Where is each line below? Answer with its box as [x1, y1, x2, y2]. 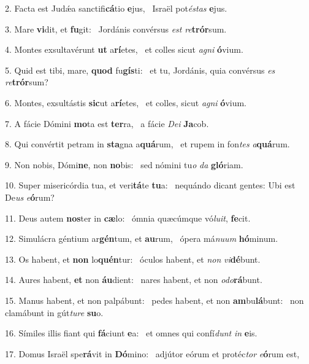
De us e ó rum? [5, 190, 55, 203]
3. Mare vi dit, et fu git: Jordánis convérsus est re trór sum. [5, 22, 227, 35]
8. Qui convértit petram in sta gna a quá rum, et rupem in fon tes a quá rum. [5, 137, 290, 150]
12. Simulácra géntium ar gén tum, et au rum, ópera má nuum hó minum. [5, 232, 278, 245]
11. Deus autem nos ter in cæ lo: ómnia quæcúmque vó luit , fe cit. [5, 211, 251, 224]
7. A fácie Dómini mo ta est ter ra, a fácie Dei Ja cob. [5, 117, 209, 130]
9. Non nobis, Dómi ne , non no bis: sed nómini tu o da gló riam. [5, 158, 243, 171]
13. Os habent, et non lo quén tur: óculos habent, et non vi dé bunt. [5, 252, 261, 265]
